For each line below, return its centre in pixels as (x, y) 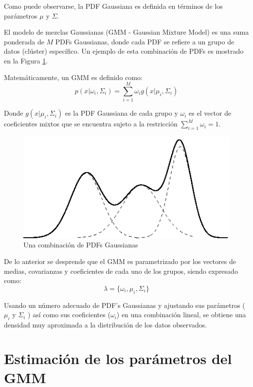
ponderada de (24, 41)
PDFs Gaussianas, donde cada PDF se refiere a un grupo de (145, 41)
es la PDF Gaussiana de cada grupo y (121, 113)
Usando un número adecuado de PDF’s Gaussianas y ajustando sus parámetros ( (125, 305)
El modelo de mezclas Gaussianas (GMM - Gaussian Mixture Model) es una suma (126, 32)
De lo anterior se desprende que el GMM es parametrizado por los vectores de (120, 261)
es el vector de (210, 113)
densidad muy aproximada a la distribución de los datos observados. (106, 324)
